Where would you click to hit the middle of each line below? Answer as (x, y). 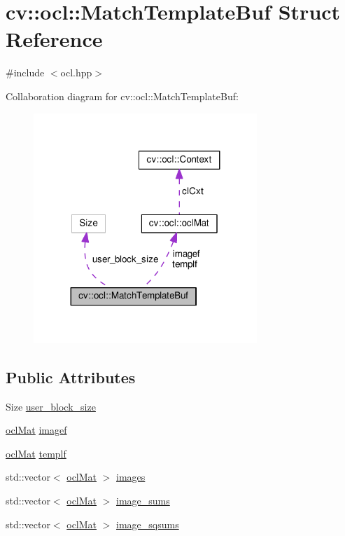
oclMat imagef (36, 430)
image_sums (143, 500)
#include (25, 73)
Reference (54, 39)
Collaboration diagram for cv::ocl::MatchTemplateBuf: (122, 96)
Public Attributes (71, 377)
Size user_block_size (51, 406)
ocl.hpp (76, 73)
